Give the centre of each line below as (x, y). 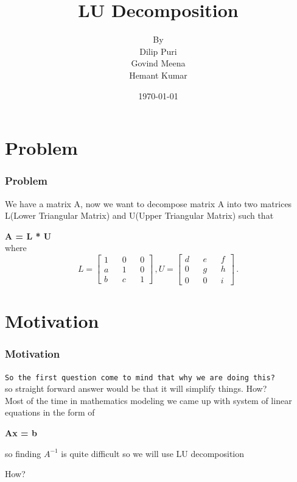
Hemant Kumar (158, 75)
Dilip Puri (158, 51)
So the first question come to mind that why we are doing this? (140, 377)
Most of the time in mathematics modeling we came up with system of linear (148, 400)
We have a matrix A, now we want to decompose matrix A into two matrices (148, 203)
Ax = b (21, 433)
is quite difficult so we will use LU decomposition (153, 453)
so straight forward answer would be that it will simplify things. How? (136, 388)
